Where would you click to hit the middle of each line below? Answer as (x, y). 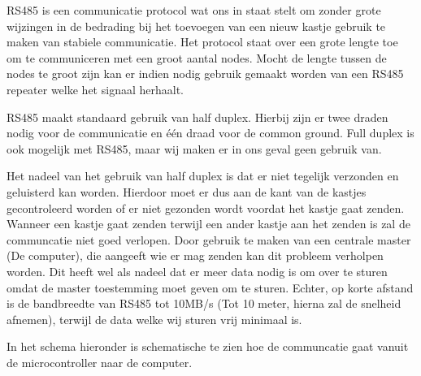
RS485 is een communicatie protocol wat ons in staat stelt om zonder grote (194, 10)
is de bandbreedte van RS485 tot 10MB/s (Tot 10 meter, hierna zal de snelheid (204, 303)
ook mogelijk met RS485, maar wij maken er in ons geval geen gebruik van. (194, 148)
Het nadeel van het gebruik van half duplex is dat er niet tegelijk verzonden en (203, 176)
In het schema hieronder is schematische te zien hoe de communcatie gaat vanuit (208, 346)
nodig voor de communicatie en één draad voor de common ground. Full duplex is (210, 133)
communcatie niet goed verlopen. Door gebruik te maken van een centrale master (209, 239)
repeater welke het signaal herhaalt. (95, 89)
